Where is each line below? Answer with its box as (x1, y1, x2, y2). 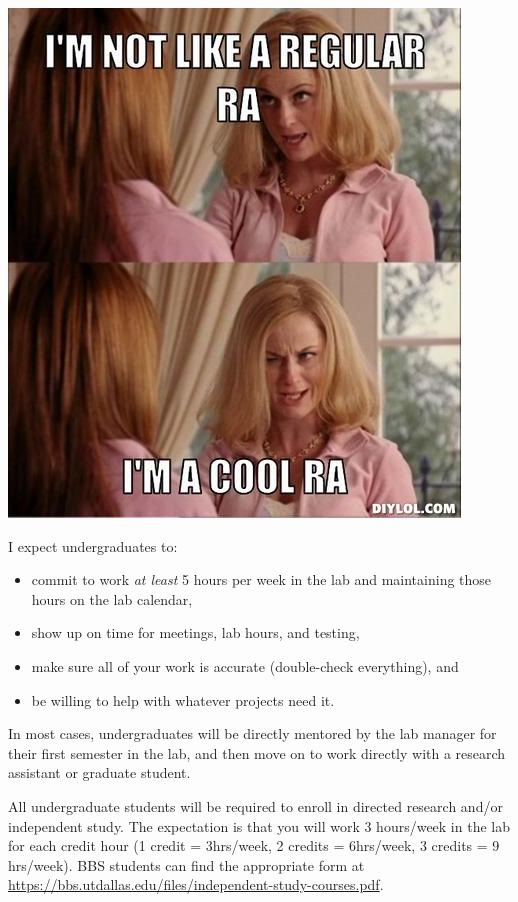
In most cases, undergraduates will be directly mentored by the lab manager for (8, 723, 497, 744)
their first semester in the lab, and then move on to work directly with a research (8, 742, 506, 763)
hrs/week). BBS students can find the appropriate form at (8, 854, 365, 875)
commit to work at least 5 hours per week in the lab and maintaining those (31, 569, 492, 590)
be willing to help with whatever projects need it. (31, 689, 335, 710)
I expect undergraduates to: (8, 535, 178, 556)
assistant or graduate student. (8, 762, 191, 783)
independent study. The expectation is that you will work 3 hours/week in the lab (8, 815, 510, 836)
